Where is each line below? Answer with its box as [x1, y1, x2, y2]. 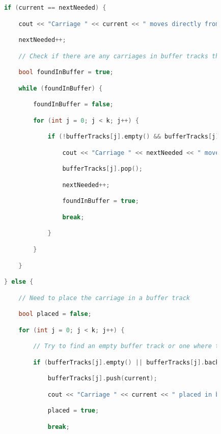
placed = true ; [47, 407, 99, 415]
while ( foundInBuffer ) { [18, 84, 103, 92]
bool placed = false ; [18, 310, 92, 318]
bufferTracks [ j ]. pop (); [62, 165, 143, 173]
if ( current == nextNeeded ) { [4, 4, 106, 11]
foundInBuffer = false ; [33, 101, 114, 108]
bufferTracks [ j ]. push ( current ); [47, 375, 157, 382]
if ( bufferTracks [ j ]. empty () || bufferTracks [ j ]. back [33, 358, 219, 366]
